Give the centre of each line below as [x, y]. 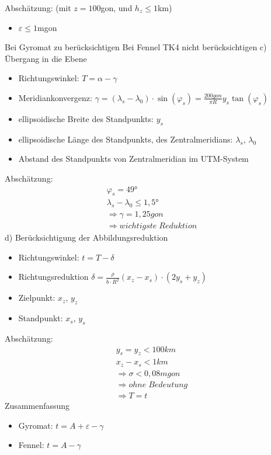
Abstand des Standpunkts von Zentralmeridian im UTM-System [133, 159]
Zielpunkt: [37, 298]
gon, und [117, 8]
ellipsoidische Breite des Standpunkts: [86, 118]
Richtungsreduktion [53, 277]
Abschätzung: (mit [38, 8]
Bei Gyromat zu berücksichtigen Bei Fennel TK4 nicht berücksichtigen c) [136, 47]
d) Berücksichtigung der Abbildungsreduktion [86, 237]
